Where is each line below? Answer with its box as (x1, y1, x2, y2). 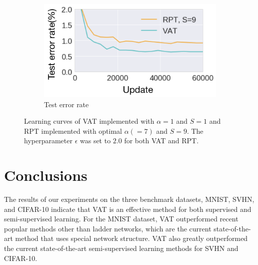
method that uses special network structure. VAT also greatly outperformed (15, 233, 248, 243)
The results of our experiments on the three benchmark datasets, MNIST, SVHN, (4, 194, 254, 204)
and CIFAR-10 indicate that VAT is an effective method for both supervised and (4, 203, 251, 214)
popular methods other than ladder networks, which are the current (4, 223, 211, 233)
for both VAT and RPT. (124, 135, 199, 146)
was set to (79, 135, 111, 146)
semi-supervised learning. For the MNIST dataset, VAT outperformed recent (4, 213, 238, 224)
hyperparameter (24, 135, 72, 146)
